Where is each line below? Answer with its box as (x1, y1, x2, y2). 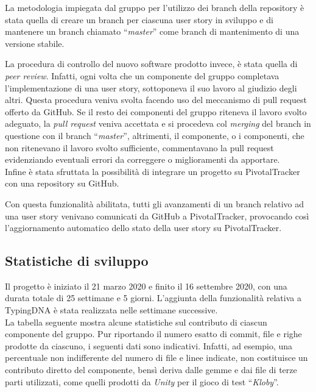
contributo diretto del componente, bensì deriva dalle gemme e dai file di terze (5, 363, 297, 376)
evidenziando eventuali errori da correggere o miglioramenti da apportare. (5, 153, 280, 166)
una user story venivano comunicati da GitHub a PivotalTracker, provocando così (5, 209, 309, 222)
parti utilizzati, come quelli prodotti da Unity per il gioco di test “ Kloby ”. (5, 375, 279, 388)
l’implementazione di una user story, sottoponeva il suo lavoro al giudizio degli (5, 81, 297, 94)
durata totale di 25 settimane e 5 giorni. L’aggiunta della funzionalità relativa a (5, 291, 301, 304)
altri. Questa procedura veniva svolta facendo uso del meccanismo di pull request (5, 93, 307, 106)
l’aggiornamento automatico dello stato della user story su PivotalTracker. (5, 221, 282, 234)
